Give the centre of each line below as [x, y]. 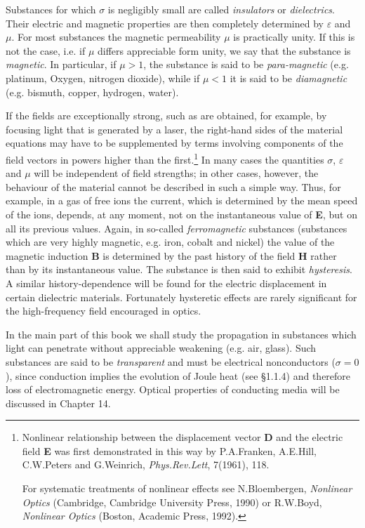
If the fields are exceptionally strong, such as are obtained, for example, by [166, 115]
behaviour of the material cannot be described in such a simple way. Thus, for [173, 186]
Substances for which [51, 9]
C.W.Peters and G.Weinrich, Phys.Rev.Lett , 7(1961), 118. [146, 464]
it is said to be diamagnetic [288, 78]
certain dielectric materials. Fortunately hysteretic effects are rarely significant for [181, 297]
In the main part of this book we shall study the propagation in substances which [181, 334]
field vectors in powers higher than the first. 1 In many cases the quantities [165, 158]
